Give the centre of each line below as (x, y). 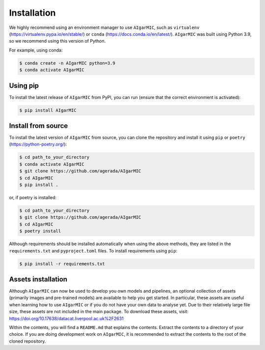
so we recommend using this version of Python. (57, 41)
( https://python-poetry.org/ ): (38, 144)
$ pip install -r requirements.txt (62, 264)
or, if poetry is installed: (33, 198)
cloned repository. (27, 341)
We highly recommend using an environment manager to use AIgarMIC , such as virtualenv (104, 27)
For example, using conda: (36, 50)
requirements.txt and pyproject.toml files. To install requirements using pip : (93, 250)
